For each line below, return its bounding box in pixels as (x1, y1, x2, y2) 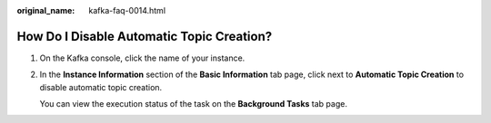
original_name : (16, 5, 75, 15)
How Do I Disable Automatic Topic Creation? (16, 28, 273, 44)
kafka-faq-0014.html (88, 5, 166, 15)
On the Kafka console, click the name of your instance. (39, 52, 245, 63)
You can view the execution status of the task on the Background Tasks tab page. (39, 99, 347, 109)
